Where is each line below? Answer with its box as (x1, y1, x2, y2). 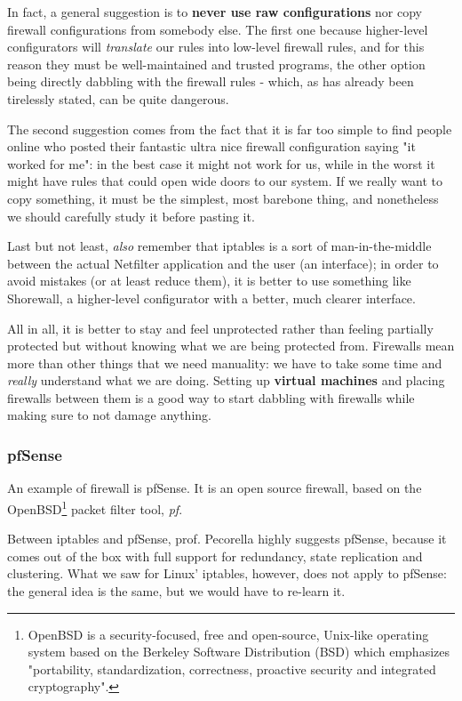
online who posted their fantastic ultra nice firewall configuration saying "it (7, 137, 416, 156)
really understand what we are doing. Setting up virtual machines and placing (7, 371, 445, 390)
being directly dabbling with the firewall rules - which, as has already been (7, 72, 414, 91)
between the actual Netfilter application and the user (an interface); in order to (7, 254, 439, 272)
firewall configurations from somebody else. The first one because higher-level (7, 20, 428, 38)
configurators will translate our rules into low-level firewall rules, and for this (7, 37, 425, 56)
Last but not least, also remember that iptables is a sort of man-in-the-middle (7, 237, 432, 255)
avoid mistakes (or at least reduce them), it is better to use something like (7, 271, 411, 290)
